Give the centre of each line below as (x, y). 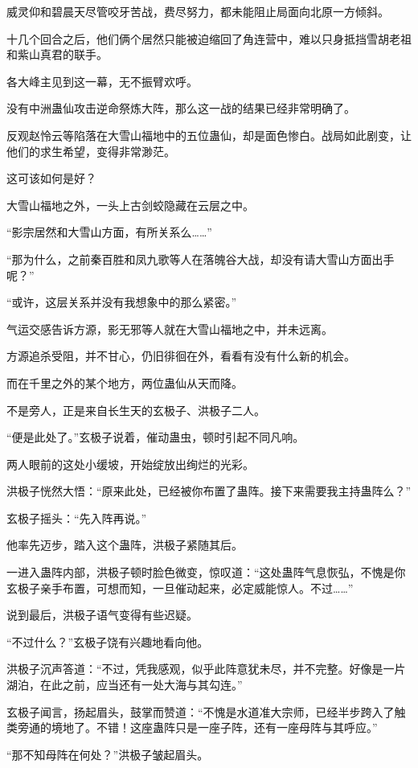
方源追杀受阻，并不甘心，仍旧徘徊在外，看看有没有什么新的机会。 (181, 356)
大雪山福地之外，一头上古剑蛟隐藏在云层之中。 (130, 205)
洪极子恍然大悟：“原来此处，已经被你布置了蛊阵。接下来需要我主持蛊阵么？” (209, 491)
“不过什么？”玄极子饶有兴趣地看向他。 (108, 641)
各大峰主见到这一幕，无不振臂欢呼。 (102, 81)
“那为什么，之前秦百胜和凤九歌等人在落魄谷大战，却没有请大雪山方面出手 (201, 259)
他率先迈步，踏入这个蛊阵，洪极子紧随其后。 (125, 545)
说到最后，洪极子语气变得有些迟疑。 (102, 615)
